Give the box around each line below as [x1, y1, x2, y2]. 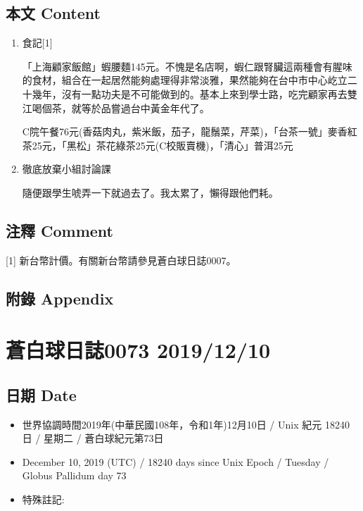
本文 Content [6, 2, 101, 24]
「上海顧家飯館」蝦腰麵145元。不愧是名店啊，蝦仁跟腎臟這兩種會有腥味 [22, 59, 352, 73]
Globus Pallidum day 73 [22, 468, 127, 483]
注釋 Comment [6, 219, 114, 241]
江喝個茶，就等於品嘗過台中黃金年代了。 [22, 100, 210, 115]
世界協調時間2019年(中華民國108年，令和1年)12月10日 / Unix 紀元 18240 [22, 417, 350, 431]
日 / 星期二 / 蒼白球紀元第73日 [22, 431, 164, 445]
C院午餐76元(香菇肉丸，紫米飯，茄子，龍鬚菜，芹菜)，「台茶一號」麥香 [22, 124, 348, 139]
